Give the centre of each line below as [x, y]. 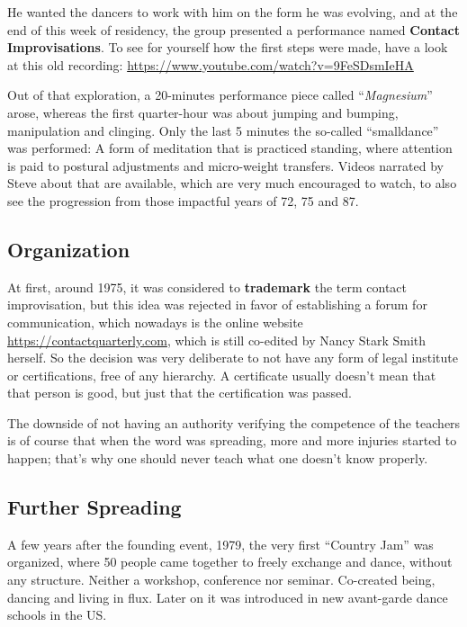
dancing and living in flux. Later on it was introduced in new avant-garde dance [228, 597]
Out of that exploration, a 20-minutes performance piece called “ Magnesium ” [220, 95]
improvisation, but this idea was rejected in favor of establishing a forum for [217, 305]
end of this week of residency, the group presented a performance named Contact [233, 29]
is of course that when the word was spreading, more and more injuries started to [232, 440]
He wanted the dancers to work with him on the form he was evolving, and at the [233, 12]
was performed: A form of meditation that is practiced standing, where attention [230, 148]
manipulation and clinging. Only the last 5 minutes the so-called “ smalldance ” [223, 130]
